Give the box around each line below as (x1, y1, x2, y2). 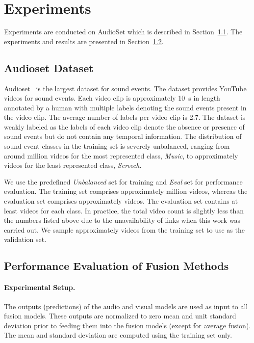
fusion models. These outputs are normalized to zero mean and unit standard (4, 311, 236, 321)
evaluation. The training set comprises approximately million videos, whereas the (4, 186, 248, 196)
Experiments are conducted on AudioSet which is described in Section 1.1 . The (4, 26, 243, 37)
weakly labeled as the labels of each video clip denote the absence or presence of (4, 121, 245, 132)
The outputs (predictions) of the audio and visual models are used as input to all (4, 301, 248, 311)
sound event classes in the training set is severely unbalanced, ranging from (4, 141, 230, 151)
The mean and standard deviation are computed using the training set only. (4, 330, 232, 340)
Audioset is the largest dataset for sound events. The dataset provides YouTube (4, 83, 247, 93)
